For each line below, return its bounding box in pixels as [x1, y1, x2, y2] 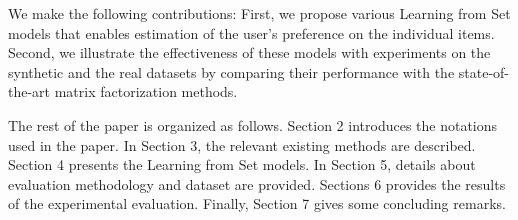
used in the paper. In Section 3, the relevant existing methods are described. [8, 134, 476, 155]
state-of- [458, 61, 509, 82]
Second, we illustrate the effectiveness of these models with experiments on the [8, 42, 491, 63]
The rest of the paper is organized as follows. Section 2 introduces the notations [8, 114, 498, 135]
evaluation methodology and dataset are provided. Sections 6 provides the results [8, 173, 506, 194]
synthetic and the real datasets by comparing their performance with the [8, 61, 455, 82]
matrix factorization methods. [54, 81, 238, 102]
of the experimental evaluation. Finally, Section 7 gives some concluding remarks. [8, 193, 506, 214]
